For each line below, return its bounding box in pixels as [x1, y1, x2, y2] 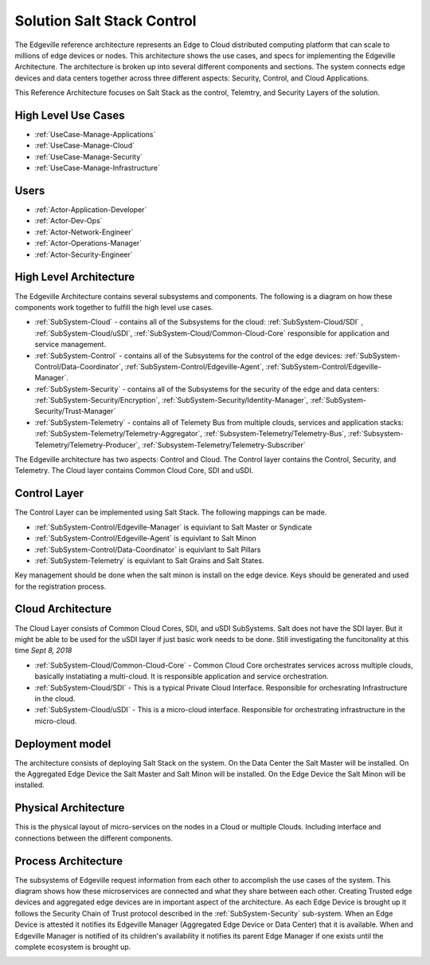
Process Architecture [14, 854, 123, 868]
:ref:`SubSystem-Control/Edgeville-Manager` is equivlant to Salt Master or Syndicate [34, 522, 312, 532]
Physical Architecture [14, 802, 125, 815]
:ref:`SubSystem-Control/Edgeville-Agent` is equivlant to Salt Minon [34, 534, 256, 543]
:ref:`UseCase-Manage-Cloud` [34, 140, 135, 151]
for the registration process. [14, 581, 107, 591]
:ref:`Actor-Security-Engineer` [34, 250, 133, 259]
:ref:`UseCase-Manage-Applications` [34, 130, 156, 140]
